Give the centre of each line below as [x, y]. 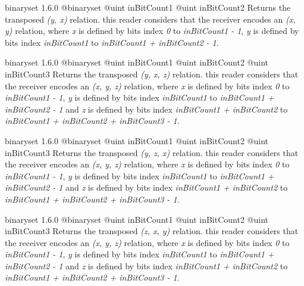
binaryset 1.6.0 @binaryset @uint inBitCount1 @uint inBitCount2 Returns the [148, 7]
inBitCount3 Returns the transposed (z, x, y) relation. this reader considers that [152, 231]
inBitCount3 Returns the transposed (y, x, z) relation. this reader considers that [152, 74]
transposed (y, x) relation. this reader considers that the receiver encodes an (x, [150, 19]
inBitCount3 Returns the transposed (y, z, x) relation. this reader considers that [152, 152]
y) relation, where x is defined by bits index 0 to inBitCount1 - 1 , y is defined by [152, 31]
